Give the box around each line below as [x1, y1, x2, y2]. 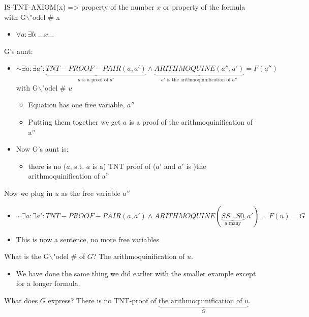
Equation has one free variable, [28, 99, 125, 110]
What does [4, 295, 38, 305]
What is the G [4, 251, 49, 262]
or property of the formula [163, 2, 245, 12]
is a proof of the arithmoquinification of [129, 117, 253, 127]
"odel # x [29, 11, 60, 22]
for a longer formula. [16, 278, 80, 289]
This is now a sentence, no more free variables [16, 234, 159, 244]
